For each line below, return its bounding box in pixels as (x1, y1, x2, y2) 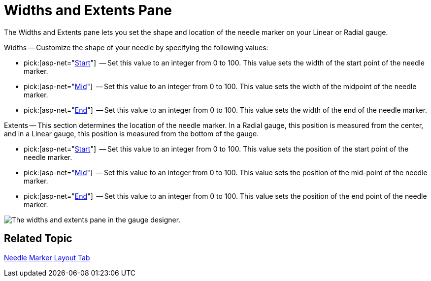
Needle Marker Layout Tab (4, 253, 90, 262)
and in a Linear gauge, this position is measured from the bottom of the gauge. (4, 129, 259, 138)
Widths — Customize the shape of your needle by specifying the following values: (4, 43, 268, 52)
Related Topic (4, 232, 72, 245)
